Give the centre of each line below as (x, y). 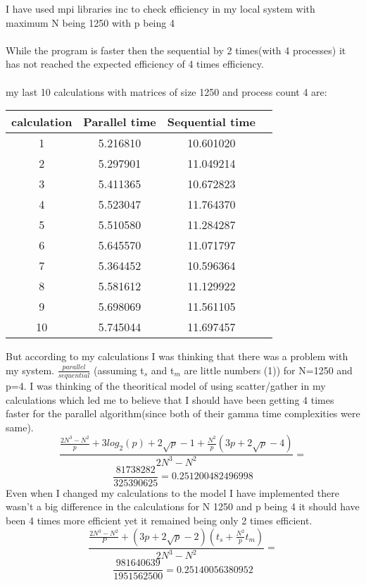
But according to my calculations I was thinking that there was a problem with (177, 356)
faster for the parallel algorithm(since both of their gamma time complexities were (183, 413)
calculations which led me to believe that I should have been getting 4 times (170, 399)
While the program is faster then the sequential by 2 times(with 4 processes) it (176, 50)
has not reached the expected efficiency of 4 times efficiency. (135, 64)
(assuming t (119, 370)
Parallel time (120, 122)
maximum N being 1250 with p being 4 (90, 22)
